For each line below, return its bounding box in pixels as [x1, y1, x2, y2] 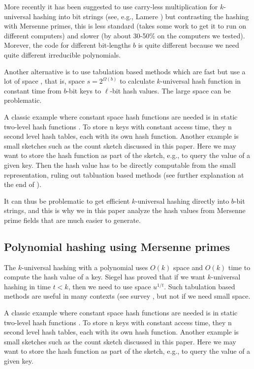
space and [173, 262, 203, 272]
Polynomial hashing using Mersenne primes [4, 239, 230, 254]
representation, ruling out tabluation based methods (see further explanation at [4, 169, 244, 180]
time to [228, 262, 251, 272]
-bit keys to [66, 85, 101, 95]
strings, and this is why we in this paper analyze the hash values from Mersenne [4, 205, 246, 215]
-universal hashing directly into [135, 195, 229, 206]
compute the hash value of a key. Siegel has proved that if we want [4, 272, 205, 282]
